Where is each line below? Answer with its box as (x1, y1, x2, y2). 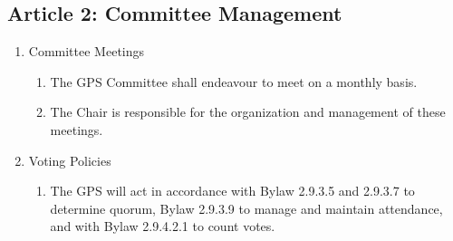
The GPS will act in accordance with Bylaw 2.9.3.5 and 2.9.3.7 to (50, 181, 415, 200)
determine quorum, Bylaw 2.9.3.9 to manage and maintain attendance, (50, 198, 443, 217)
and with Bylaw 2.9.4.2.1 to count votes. (50, 217, 275, 236)
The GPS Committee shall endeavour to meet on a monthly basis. (50, 72, 418, 91)
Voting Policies (28, 150, 111, 169)
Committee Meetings (28, 42, 145, 61)
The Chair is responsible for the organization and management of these (50, 102, 446, 121)
